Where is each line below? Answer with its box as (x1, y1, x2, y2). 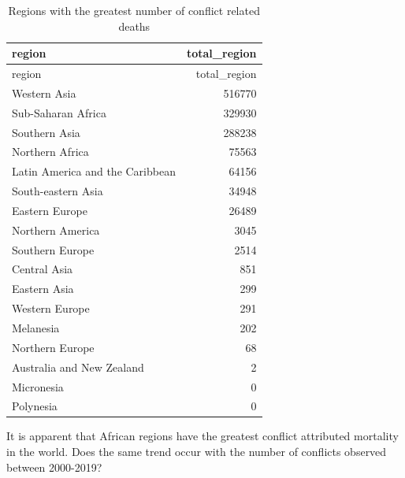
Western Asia (12, 84, 76, 101)
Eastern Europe (12, 202, 87, 218)
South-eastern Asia (12, 183, 103, 199)
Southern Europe (12, 241, 95, 258)
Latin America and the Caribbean (12, 163, 176, 180)
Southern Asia (12, 124, 80, 140)
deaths (118, 17, 150, 34)
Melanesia (12, 320, 60, 335)
